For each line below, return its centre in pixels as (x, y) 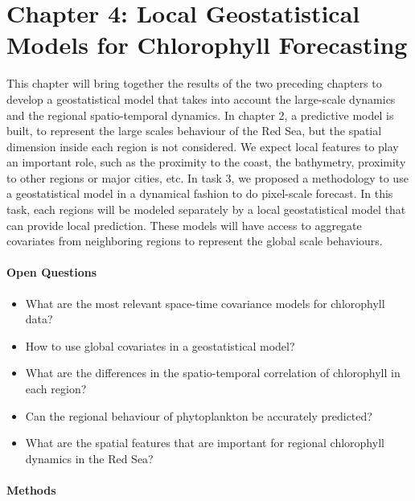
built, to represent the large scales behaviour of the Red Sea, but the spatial (194, 131)
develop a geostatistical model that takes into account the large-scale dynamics (201, 99)
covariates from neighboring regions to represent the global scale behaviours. (195, 241)
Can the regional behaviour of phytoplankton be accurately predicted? (199, 415)
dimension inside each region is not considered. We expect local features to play (203, 146)
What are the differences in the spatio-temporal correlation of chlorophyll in (213, 373)
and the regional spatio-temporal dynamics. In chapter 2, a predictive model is (200, 115)
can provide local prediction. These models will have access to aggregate (184, 225)
